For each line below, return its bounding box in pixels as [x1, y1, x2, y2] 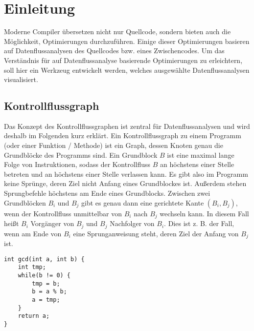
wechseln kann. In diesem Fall [160, 208, 249, 218]
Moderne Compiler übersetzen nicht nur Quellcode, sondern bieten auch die [4, 26, 231, 37]
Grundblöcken [4, 197, 46, 207]
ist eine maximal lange [167, 149, 234, 160]
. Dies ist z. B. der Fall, [164, 218, 234, 228]
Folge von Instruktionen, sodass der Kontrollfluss [4, 159, 151, 169]
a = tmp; [32, 296, 60, 303]
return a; [18, 312, 50, 320]
